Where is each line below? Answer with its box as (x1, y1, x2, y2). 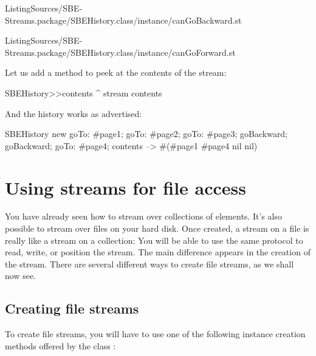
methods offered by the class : (5, 339, 116, 352)
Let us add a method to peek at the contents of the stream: (5, 66, 227, 79)
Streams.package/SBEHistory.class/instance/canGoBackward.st (5, 13, 242, 26)
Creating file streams (5, 299, 139, 318)
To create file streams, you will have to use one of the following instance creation (5, 327, 306, 340)
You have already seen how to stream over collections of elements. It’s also (5, 210, 282, 223)
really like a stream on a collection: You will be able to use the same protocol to (5, 233, 303, 246)
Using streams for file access (5, 175, 246, 200)
